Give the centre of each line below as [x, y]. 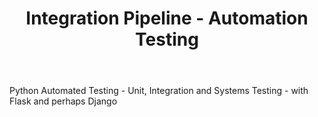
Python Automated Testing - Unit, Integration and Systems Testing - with [159, 91]
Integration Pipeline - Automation [167, 18]
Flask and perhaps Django [63, 101]
